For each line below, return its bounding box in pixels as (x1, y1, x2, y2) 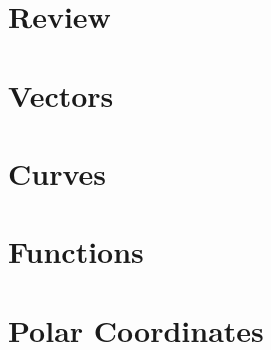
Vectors (8, 74, 114, 115)
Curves (8, 152, 107, 193)
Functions (8, 231, 144, 272)
